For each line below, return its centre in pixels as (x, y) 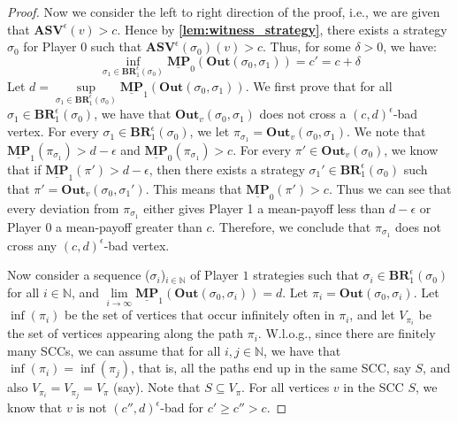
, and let (372, 315)
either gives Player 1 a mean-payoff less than (264, 208)
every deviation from (63, 208)
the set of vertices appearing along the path (126, 333)
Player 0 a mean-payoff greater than (105, 226)
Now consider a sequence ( (79, 275)
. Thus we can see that (390, 188)
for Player (50, 46)
